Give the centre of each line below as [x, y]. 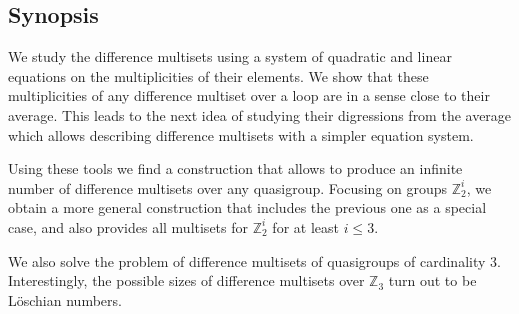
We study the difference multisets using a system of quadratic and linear [230, 56]
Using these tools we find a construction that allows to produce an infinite [235, 168]
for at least [305, 226]
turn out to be [432, 280]
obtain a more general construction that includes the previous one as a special [247, 207]
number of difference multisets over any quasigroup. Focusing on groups [228, 187]
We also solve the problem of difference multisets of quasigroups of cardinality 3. [254, 260]
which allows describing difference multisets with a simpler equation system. [241, 134]
